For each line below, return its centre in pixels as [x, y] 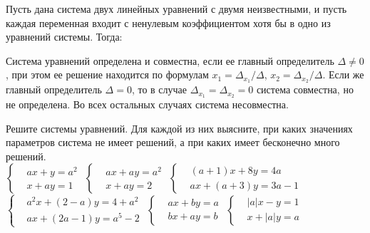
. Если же [343, 74]
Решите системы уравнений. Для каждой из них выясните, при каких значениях [179, 128]
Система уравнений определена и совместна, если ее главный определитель [170, 60]
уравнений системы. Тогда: [64, 37]
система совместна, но [305, 89]
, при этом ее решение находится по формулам [107, 74]
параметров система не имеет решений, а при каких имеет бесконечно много [173, 142]
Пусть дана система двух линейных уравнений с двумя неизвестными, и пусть [176, 9]
